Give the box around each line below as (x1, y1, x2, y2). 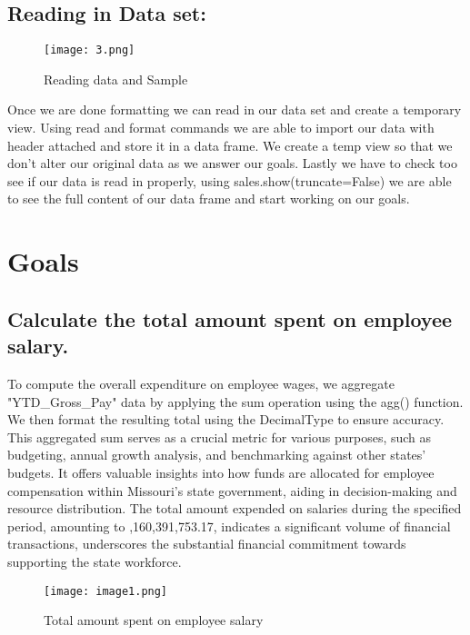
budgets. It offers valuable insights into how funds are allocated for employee (7, 462, 435, 481)
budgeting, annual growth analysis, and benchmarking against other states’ (7, 445, 426, 464)
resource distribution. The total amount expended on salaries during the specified (7, 499, 462, 518)
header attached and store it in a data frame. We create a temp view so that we (7, 135, 453, 154)
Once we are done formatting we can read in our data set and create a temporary (7, 100, 462, 119)
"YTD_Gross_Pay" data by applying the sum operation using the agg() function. (7, 392, 464, 411)
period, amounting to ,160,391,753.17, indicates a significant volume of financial (7, 516, 451, 535)
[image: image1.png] (44, 584, 168, 598)
